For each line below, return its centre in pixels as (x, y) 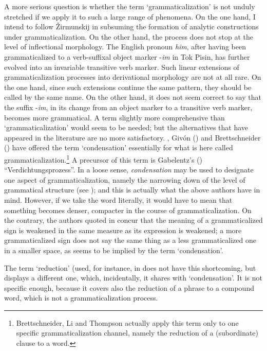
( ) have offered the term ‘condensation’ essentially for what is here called (119, 147)
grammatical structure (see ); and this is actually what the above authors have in (132, 190)
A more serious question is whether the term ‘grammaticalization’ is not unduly (130, 6)
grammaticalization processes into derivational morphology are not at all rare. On (133, 77)
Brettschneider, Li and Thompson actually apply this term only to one (127, 322)
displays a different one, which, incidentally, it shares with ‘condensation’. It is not (133, 278)
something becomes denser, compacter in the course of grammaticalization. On (128, 210)
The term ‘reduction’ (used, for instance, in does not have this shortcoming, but (130, 267)
